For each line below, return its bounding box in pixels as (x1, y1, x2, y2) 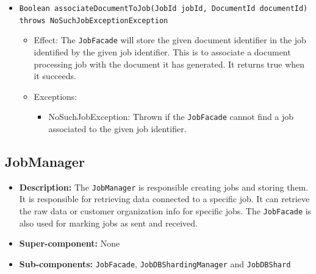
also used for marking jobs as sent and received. (19, 216, 198, 229)
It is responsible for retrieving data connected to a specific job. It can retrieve (19, 192, 310, 205)
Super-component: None (19, 237, 120, 250)
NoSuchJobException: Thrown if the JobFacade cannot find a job (48, 110, 294, 123)
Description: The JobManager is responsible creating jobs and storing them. (19, 180, 309, 193)
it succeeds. (34, 69, 76, 82)
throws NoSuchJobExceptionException (19, 16, 168, 25)
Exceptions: (34, 90, 77, 102)
